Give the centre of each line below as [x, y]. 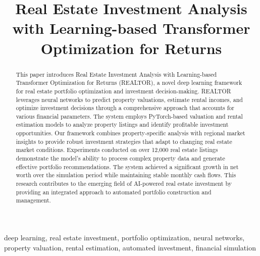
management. [33, 200]
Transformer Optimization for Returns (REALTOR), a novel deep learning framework [129, 83]
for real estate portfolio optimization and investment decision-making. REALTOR [123, 91]
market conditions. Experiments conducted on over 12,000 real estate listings [117, 150]
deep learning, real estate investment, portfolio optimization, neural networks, [124, 238]
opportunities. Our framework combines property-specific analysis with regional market [131, 133]
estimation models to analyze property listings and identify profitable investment [122, 124]
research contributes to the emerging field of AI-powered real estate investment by [124, 184]
